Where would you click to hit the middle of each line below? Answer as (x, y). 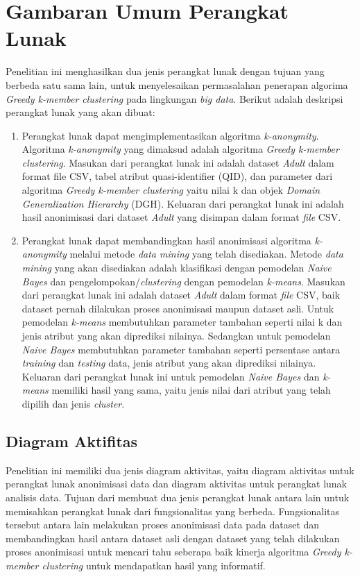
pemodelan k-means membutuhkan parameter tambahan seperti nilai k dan (182, 322)
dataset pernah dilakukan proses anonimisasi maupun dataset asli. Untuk (178, 308)
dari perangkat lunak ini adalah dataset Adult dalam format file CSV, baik (181, 295)
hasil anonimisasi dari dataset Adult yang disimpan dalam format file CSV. (181, 217)
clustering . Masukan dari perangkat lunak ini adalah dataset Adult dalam (178, 162)
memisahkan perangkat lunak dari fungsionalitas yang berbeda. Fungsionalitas (173, 511)
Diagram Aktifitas (72, 441)
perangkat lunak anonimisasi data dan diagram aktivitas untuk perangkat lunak (176, 484)
